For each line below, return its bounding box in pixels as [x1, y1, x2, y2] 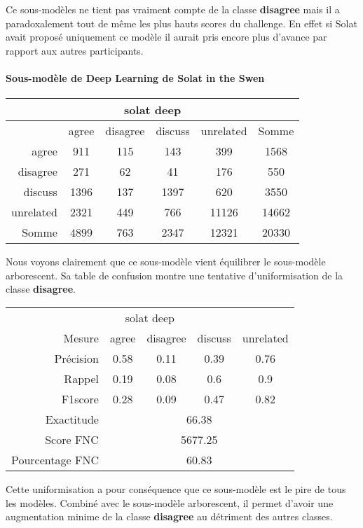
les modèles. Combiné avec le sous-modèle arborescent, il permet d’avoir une [6, 495, 334, 510]
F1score [61, 390, 99, 407]
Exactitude [45, 410, 99, 427]
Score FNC [45, 431, 99, 447]
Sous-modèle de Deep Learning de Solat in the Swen [6, 70, 265, 85]
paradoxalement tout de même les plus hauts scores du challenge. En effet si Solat [6, 15, 357, 30]
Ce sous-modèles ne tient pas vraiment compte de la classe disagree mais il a [6, 2, 340, 16]
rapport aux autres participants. [6, 43, 144, 57]
